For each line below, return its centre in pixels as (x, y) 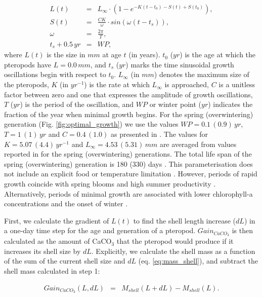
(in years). (144, 54)
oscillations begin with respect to (55, 74)
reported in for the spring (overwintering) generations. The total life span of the (128, 154)
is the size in (66, 54)
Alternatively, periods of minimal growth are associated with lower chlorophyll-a (128, 193)
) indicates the (230, 104)
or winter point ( (176, 104)
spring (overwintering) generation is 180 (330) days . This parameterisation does (128, 163)
